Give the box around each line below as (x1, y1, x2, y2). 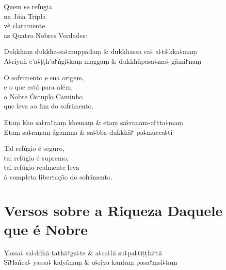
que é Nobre (4, 219, 88, 239)
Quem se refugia (4, 1, 52, 11)
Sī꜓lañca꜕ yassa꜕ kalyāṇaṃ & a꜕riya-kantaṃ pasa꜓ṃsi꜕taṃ (4, 257, 178, 267)
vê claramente (4, 20, 45, 31)
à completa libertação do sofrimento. (4, 171, 113, 181)
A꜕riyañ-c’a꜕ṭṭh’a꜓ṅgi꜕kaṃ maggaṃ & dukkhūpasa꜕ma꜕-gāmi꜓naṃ (4, 55, 202, 66)
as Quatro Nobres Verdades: (4, 30, 87, 40)
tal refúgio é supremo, (4, 152, 69, 162)
